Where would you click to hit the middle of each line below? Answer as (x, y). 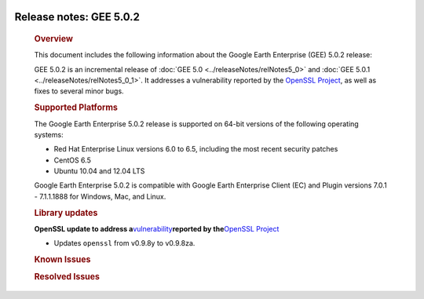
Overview (54, 39)
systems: (49, 134)
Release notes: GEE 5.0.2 (77, 17)
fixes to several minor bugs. (79, 91)
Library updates (66, 213)
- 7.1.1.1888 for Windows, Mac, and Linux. (100, 196)
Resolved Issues (67, 277)
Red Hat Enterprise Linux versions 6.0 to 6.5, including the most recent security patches (196, 149)
